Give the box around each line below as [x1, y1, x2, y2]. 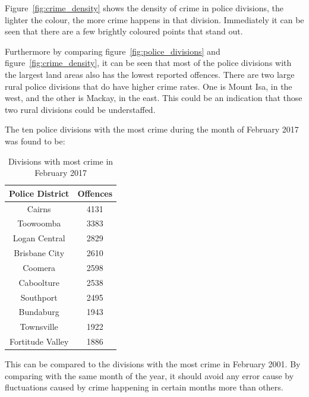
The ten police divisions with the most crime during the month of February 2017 [5, 123, 299, 136]
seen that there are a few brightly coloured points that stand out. [5, 25, 243, 37]
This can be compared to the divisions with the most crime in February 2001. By [5, 358, 301, 370]
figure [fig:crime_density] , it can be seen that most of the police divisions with [5, 56, 292, 69]
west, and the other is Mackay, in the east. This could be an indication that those [5, 92, 302, 104]
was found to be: [5, 134, 65, 147]
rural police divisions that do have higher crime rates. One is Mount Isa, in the [5, 80, 292, 92]
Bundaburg [18, 305, 59, 318]
